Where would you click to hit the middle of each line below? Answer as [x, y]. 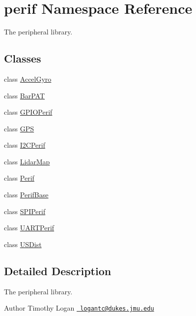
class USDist [23, 244]
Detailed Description [58, 270]
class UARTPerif [29, 228]
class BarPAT [25, 95]
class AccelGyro [28, 79]
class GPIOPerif [28, 112]
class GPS [19, 128]
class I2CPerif [25, 145]
